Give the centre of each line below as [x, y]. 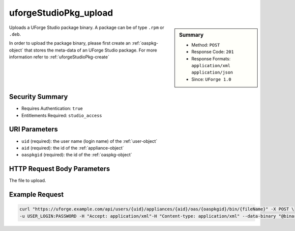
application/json [212, 73]
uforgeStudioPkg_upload [61, 13]
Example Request [36, 194]
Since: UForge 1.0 [211, 79]
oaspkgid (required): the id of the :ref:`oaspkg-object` [77, 155]
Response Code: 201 [213, 52]
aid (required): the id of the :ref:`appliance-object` [73, 148]
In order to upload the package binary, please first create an [70, 43]
